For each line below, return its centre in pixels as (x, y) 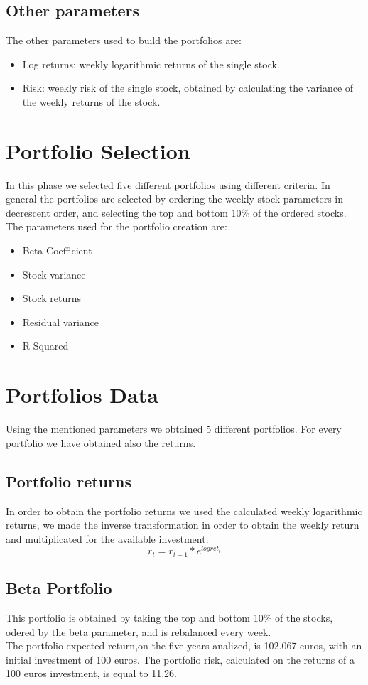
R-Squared (45, 346)
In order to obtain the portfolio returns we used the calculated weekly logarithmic (184, 511)
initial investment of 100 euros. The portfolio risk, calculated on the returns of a (180, 659)
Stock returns (52, 298)
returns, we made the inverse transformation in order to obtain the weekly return (183, 525)
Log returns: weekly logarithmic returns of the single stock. (151, 64)
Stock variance (54, 274)
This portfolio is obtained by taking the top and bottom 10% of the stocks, (169, 618)
